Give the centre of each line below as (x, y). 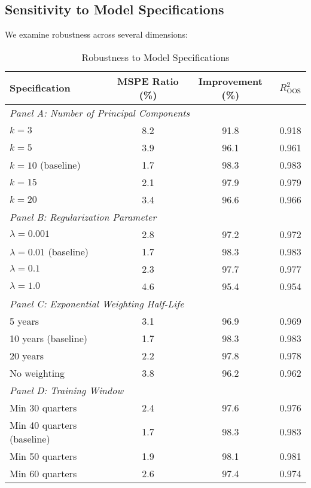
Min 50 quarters (43, 456)
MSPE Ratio (148, 81)
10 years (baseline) (48, 338)
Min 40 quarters (43, 425)
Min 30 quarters (43, 407)
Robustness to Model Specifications (155, 57)
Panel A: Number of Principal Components (100, 112)
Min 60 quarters (43, 473)
